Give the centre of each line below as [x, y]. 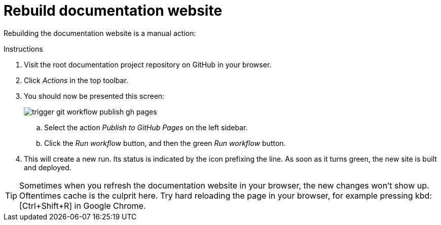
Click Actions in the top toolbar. [76, 80]
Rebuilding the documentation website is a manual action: [100, 33]
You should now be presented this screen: [94, 96]
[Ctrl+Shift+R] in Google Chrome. [83, 205]
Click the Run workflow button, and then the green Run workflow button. [165, 143]
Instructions [23, 49]
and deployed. [48, 167]
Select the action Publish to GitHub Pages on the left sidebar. [146, 127]
